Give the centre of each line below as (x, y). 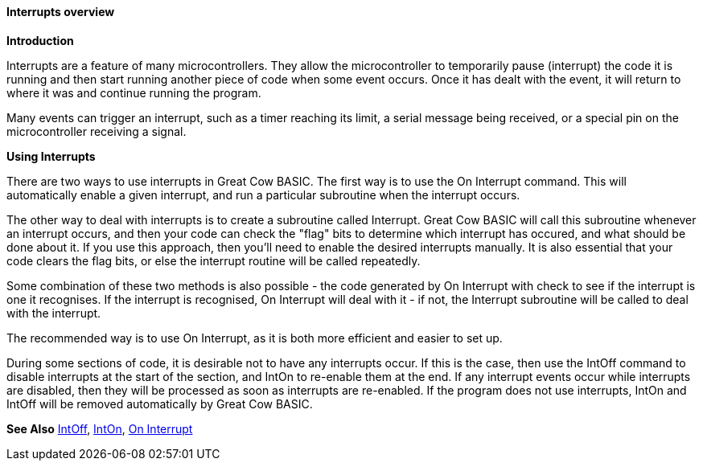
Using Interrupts (51, 156)
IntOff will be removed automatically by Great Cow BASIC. (160, 404)
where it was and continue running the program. (134, 92)
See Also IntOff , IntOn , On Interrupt (100, 428)
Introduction (40, 40)
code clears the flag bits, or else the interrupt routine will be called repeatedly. (214, 260)
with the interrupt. (54, 313)
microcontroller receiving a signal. (97, 131)
